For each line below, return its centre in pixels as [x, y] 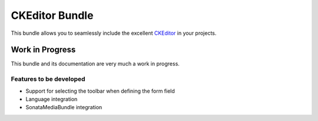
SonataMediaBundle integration [64, 107]
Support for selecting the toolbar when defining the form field [100, 91]
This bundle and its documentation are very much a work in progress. [95, 64]
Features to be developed [48, 79]
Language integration [52, 99]
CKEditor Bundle [52, 15]
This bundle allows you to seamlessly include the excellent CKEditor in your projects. [114, 33]
